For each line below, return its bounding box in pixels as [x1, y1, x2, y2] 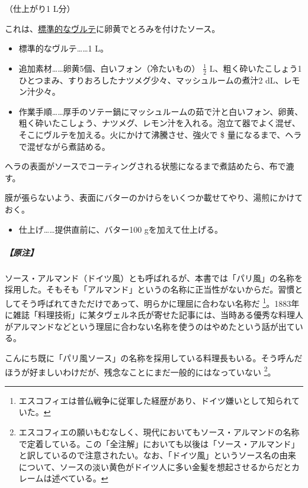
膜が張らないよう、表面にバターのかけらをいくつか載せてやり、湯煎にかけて [5, 191, 303, 204]
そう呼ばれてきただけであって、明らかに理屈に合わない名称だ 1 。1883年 [21, 295, 300, 309]
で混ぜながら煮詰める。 [18, 140, 110, 152]
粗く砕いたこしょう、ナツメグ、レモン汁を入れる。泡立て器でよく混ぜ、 [18, 117, 300, 129]
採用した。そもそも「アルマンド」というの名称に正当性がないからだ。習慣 [5, 283, 295, 296]
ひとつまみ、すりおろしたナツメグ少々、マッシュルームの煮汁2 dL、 [18, 73, 284, 86]
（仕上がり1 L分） [5, 2, 75, 14]
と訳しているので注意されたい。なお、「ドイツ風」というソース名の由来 [18, 449, 296, 461]
